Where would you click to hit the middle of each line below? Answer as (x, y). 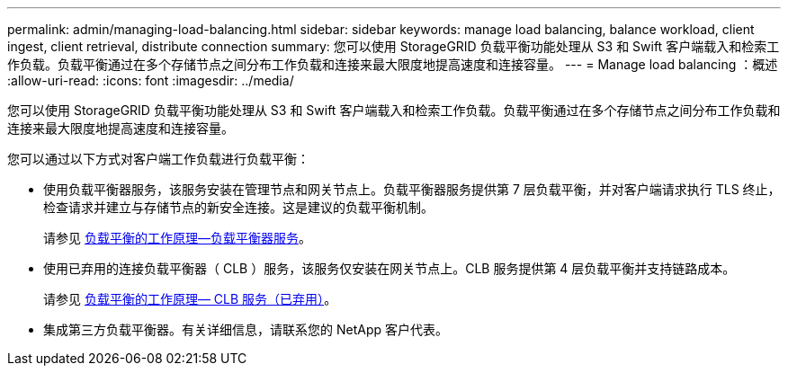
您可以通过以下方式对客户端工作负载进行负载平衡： (158, 159)
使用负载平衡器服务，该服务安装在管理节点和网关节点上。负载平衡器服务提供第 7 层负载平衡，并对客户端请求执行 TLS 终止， (412, 189)
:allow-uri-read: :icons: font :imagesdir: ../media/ (151, 80)
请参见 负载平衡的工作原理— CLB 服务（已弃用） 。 (190, 299)
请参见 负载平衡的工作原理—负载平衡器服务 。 (177, 238)
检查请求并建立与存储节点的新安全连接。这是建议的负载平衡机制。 (238, 207)
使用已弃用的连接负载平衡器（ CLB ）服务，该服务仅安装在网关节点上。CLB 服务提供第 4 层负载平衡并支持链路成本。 (390, 268)
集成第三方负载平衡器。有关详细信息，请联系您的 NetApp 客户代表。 (246, 329)
